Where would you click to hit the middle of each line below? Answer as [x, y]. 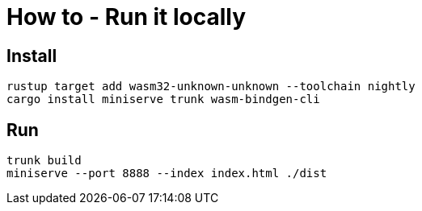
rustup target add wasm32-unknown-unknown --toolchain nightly [211, 87]
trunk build [44, 161]
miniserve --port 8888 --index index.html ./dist [167, 174]
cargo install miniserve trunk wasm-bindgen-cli [163, 99]
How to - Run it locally [127, 17]
